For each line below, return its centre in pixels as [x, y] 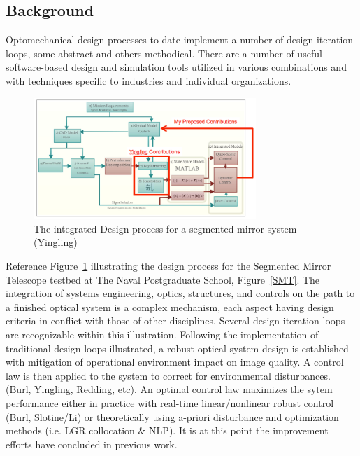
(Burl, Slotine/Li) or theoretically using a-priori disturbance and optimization [172, 416]
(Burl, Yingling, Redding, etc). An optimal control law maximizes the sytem [169, 389]
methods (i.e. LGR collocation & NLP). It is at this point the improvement [167, 430]
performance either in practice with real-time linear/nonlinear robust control [170, 403]
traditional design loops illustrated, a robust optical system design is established [177, 348]
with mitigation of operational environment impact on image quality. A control [175, 362]
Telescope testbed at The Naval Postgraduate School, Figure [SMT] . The [163, 279]
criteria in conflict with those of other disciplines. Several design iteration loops [175, 320]
